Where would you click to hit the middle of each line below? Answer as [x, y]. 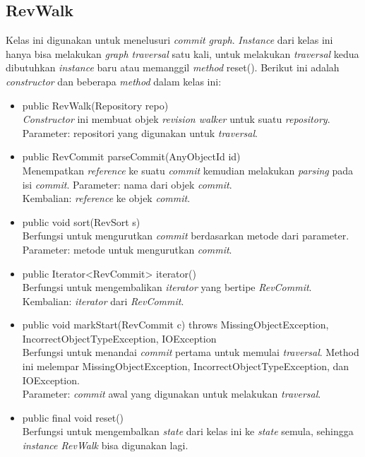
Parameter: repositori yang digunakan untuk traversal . [140, 132]
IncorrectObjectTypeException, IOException [119, 338]
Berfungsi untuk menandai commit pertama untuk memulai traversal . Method [191, 352]
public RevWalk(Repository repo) [95, 105]
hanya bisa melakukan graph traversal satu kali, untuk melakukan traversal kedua [182, 53]
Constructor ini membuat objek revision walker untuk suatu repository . [176, 119]
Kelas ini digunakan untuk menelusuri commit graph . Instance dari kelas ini [169, 40]
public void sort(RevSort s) [81, 221]
